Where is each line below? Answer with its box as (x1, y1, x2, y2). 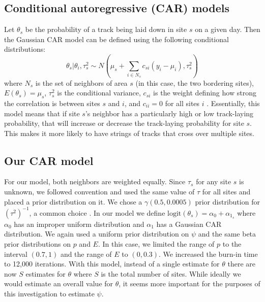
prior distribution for (195, 196, 260, 207)
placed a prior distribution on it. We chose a (4, 196, 142, 207)
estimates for (25, 268, 66, 279)
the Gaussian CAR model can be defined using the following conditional (4, 33, 229, 44)
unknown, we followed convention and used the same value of (4, 186, 195, 197)
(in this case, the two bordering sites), (135, 77, 254, 88)
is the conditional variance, (57, 87, 141, 98)
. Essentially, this (207, 97, 260, 108)
